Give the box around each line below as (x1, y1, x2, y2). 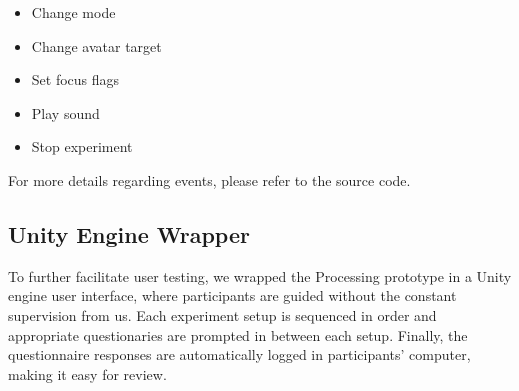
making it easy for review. (8, 363, 167, 384)
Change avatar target (31, 35, 162, 56)
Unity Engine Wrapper (8, 218, 250, 249)
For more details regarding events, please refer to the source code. (8, 169, 411, 190)
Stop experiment (31, 136, 133, 157)
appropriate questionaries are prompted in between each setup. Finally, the (8, 324, 468, 345)
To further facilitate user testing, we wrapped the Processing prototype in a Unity (8, 265, 512, 286)
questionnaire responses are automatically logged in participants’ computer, (8, 344, 471, 365)
